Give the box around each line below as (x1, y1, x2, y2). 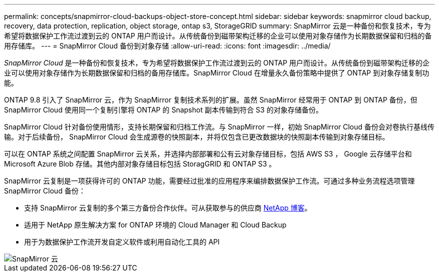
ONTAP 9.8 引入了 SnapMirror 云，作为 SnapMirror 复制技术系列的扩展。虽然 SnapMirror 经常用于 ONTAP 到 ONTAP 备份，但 (4, 95, 417, 104)
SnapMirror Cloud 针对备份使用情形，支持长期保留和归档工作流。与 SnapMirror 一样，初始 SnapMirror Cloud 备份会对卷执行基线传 (4, 122, 435, 131)
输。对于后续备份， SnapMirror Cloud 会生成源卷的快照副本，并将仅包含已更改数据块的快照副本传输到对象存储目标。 (4, 132, 389, 141)
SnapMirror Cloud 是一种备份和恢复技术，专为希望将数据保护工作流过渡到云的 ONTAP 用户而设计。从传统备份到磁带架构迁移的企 (4, 58, 430, 67)
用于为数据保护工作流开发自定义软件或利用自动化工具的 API (24, 237, 220, 246)
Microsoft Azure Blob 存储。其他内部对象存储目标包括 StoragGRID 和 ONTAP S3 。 (4, 159, 276, 168)
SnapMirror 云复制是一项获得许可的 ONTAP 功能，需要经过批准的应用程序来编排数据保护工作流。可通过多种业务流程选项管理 (4, 176, 415, 185)
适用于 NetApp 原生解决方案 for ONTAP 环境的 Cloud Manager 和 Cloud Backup (24, 220, 287, 229)
